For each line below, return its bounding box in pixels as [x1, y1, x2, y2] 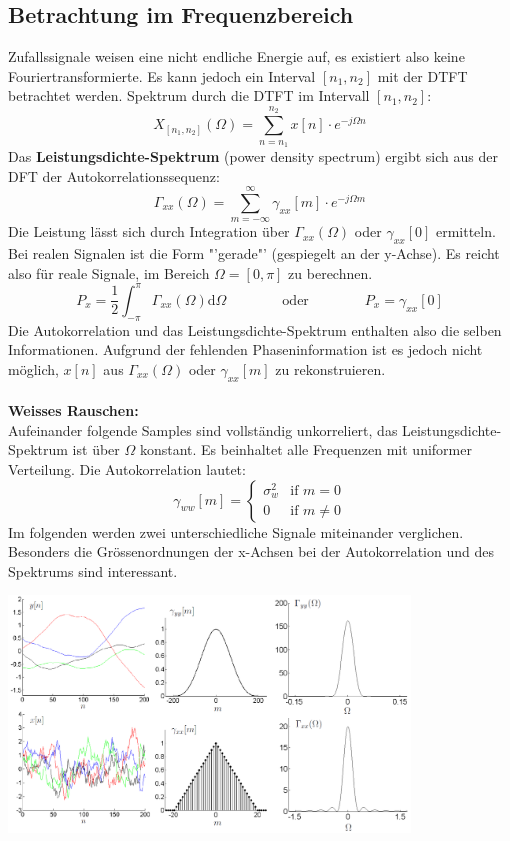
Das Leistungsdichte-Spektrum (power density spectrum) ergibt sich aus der [8, 145, 498, 166]
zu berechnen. [288, 262, 373, 283]
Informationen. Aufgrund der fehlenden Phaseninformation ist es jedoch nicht [8, 339, 483, 360]
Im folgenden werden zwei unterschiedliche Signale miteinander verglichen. [8, 521, 464, 542]
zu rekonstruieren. [275, 358, 386, 379]
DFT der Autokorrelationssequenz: [8, 165, 220, 186]
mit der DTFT [377, 65, 468, 86]
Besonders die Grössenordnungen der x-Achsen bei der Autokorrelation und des [8, 541, 494, 562]
